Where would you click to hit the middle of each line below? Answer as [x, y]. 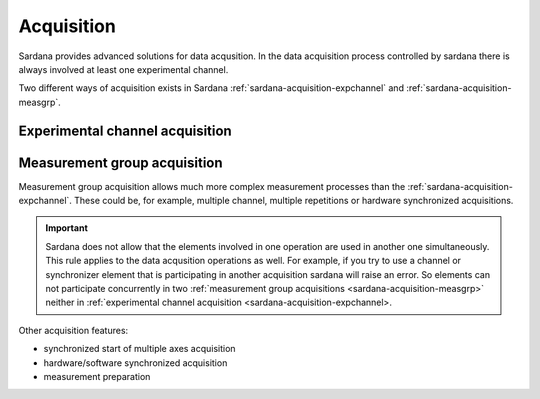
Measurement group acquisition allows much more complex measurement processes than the [212, 186]
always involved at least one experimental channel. [123, 69]
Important [67, 228]
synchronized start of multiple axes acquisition [139, 349]
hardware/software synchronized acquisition [135, 362]
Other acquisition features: [73, 330]
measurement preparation [97, 376]
